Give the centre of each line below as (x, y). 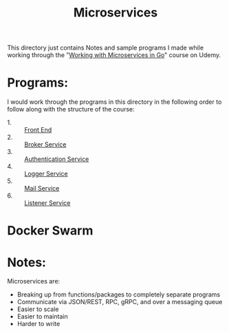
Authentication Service (57, 159)
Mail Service (42, 189)
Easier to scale (38, 309)
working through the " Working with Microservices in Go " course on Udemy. (114, 55)
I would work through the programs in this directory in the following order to (115, 102)
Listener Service (47, 203)
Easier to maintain (42, 316)
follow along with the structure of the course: (71, 109)
